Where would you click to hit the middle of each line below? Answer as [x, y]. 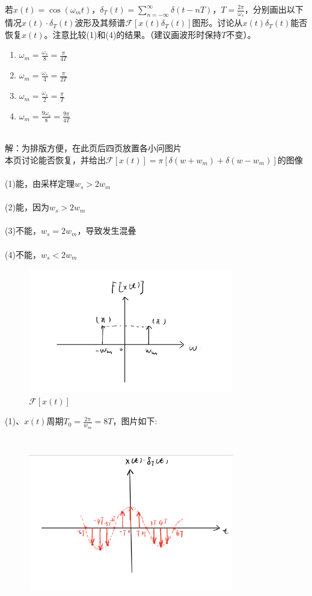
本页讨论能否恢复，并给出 [55, 159]
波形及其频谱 [100, 23]
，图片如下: [135, 421]
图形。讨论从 [217, 23]
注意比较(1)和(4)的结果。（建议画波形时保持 [137, 34]
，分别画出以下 [274, 9]
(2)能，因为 [27, 207]
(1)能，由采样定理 [40, 184]
